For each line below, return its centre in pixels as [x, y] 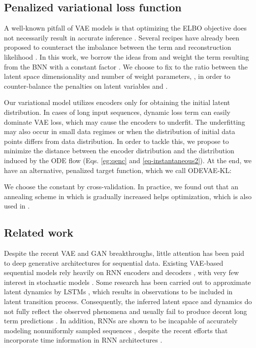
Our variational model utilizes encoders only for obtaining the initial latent [117, 102]
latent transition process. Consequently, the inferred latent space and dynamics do [128, 301]
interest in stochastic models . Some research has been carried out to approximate [128, 282]
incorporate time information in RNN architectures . [83, 340]
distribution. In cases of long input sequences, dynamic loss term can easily [117, 112]
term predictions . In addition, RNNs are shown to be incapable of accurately [121, 321]
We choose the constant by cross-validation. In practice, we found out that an [121, 187]
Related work [39, 232]
